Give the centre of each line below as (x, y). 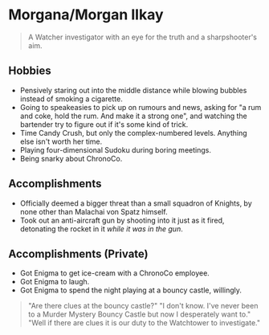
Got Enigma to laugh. (55, 282)
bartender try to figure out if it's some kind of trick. (104, 124)
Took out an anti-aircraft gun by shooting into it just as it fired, (122, 220)
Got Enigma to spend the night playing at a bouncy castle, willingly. (131, 290)
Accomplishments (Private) (78, 253)
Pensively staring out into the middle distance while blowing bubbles (133, 90)
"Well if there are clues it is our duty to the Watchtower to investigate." (144, 323)
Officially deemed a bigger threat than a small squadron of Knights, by (136, 203)
